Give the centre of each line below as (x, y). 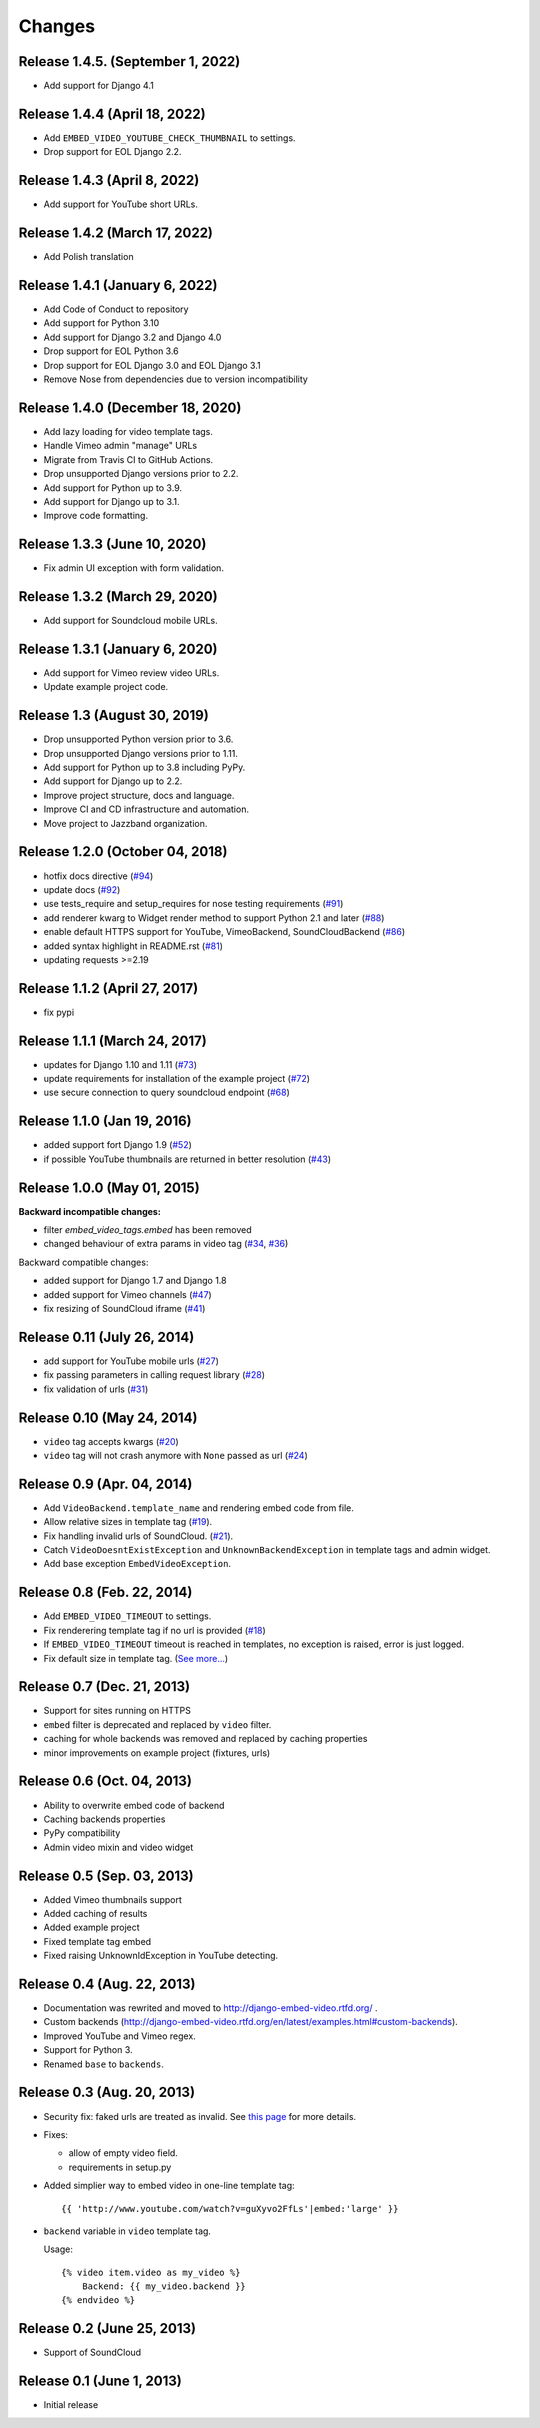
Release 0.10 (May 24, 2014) (108, 1417)
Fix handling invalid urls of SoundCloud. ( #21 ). (138, 1536)
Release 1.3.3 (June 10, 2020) (112, 544)
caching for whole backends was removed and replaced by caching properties (205, 1739)
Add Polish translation (88, 257)
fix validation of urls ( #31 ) (96, 1389)
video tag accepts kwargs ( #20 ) (111, 1441)
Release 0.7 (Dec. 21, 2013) (104, 1686)
